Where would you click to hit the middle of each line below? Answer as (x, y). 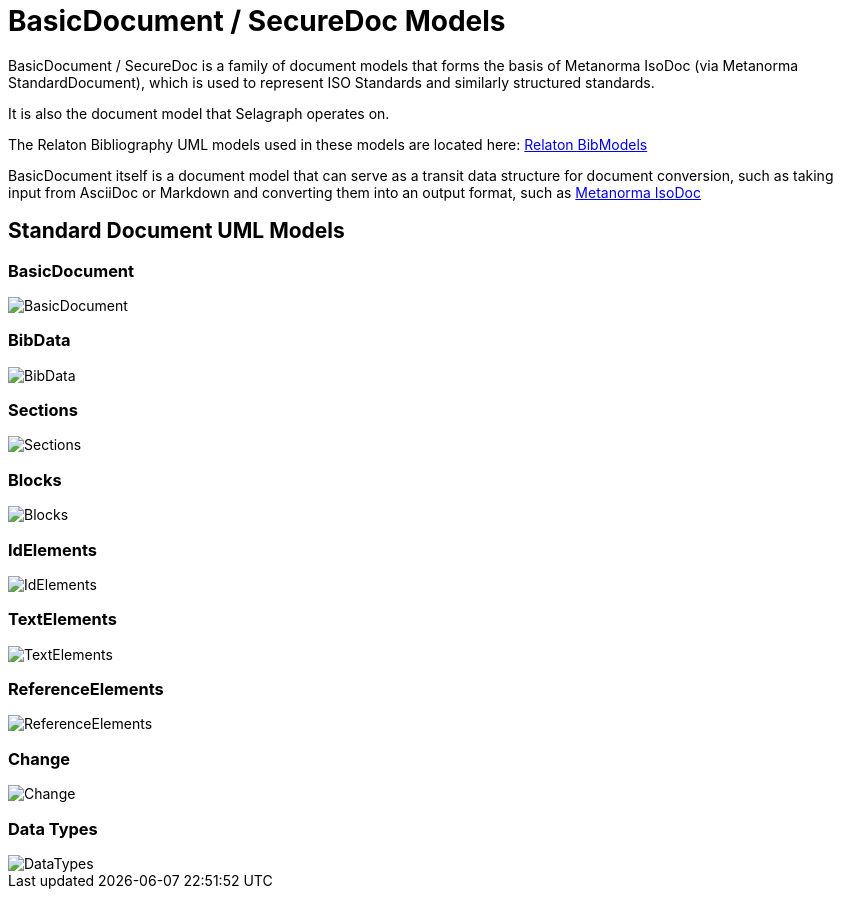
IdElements (52, 549)
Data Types (53, 828)
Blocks (35, 479)
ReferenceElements (86, 689)
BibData (39, 340)
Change (39, 758)
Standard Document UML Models (176, 231)
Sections (43, 410)
